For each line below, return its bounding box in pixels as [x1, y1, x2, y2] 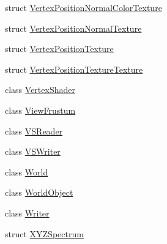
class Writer [5, 206, 50, 219]
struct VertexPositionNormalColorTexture [5, 1, 162, 13]
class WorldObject [5, 186, 73, 199]
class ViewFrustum [5, 103, 76, 116]
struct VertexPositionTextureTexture [5, 62, 143, 75]
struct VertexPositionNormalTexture [5, 21, 142, 34]
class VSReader [5, 124, 63, 137]
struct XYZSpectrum [5, 227, 84, 240]
